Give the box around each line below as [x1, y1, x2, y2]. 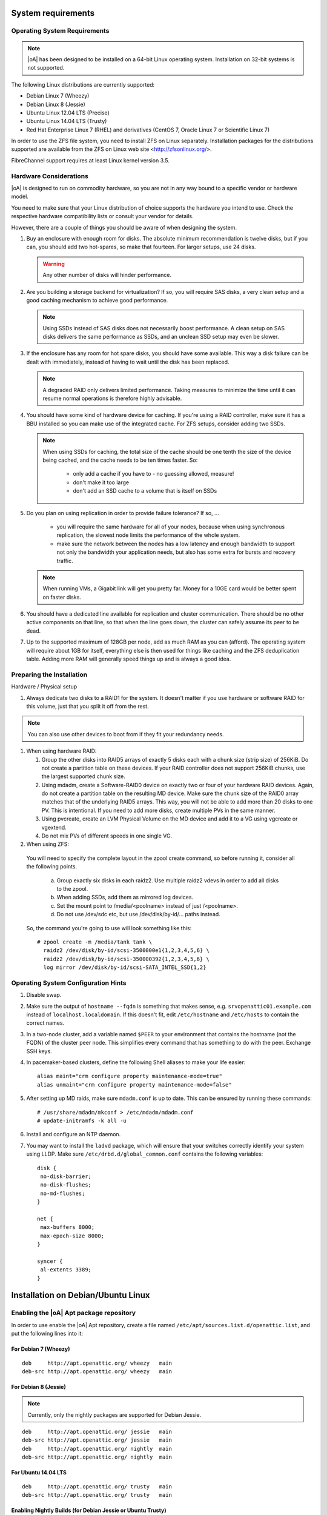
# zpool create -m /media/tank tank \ [37, 938, 153, 945]
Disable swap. [26, 991, 62, 999]
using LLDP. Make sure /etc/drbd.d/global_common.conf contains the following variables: [26, 1150, 263, 1157]
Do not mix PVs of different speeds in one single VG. [41, 832, 173, 839]
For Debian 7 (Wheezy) [11, 1345, 70, 1353]
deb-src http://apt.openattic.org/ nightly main [22, 1454, 173, 1460]
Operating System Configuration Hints [11, 979, 127, 987]
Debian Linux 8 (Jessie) [26, 101, 86, 108]
